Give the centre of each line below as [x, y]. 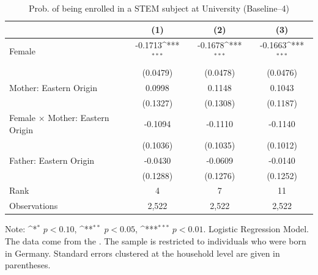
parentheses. [28, 265]
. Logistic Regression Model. [256, 229]
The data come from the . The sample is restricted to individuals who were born [156, 240]
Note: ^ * [21, 229]
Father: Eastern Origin [52, 160]
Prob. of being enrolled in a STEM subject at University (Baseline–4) [159, 8]
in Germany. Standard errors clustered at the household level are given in [142, 253]
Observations [34, 206]
